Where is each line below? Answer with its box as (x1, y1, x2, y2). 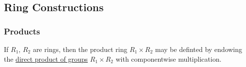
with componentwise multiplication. (115, 53, 222, 64)
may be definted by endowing (155, 44, 243, 54)
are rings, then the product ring (33, 44, 128, 54)
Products (4, 25, 40, 37)
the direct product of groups (4, 53, 88, 64)
